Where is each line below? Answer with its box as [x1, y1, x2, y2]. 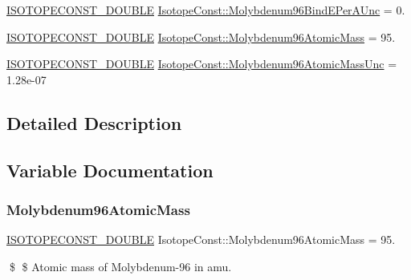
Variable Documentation [6, 157, 214, 182]
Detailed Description [6, 110, 182, 135]
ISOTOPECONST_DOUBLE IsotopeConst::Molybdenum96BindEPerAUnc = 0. [6, 2, 405, 18]
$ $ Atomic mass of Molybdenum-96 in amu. [9, 258, 232, 274]
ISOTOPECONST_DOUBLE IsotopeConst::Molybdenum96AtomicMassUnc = [6, 55, 397, 72]
